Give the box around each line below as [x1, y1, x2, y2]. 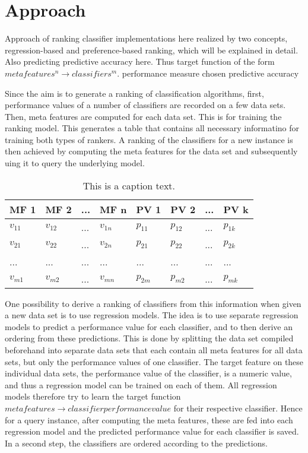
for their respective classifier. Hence [173, 402, 303, 414]
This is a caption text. [82, 178, 176, 192]
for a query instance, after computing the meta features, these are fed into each [5, 413, 293, 426]
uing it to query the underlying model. [5, 157, 145, 169]
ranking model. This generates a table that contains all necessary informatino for [5, 122, 300, 134]
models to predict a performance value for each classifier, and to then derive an [5, 320, 293, 332]
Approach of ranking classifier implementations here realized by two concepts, [5, 32, 288, 45]
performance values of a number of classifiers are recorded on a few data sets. [5, 99, 286, 111]
